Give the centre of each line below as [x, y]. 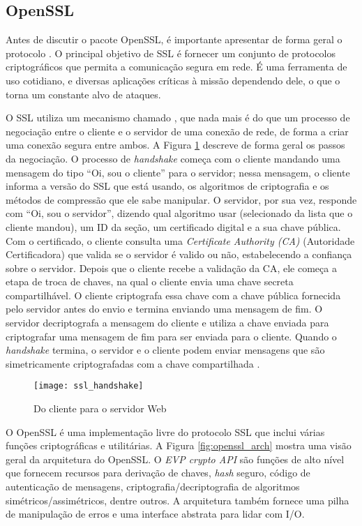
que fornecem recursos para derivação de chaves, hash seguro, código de [158, 473]
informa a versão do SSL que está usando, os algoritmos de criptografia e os [167, 186]
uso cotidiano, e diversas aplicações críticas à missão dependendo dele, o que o [173, 80]
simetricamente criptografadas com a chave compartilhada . [133, 363]
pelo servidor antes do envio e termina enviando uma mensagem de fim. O [164, 309]
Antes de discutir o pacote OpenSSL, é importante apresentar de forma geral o [174, 39]
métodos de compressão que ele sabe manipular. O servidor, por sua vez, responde [181, 199]
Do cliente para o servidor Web [100, 408]
